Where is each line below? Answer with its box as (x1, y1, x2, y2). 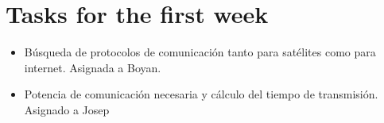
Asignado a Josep (24, 101, 110, 117)
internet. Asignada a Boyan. (24, 59, 161, 75)
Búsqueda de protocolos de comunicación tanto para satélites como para (24, 44, 376, 60)
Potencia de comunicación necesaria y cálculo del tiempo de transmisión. (24, 86, 378, 102)
